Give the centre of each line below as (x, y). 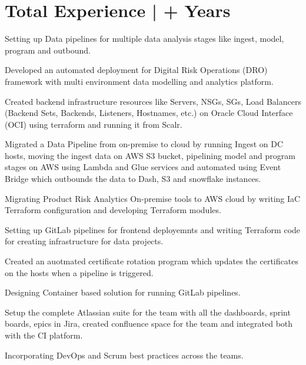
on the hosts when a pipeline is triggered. (79, 272)
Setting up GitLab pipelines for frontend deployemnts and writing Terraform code (153, 229)
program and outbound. (48, 50)
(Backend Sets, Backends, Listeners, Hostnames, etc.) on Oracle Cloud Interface (149, 113)
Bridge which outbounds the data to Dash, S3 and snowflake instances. (133, 179)
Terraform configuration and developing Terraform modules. (113, 210)
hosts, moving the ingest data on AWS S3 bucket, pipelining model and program (150, 155)
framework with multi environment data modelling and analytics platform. (139, 81)
